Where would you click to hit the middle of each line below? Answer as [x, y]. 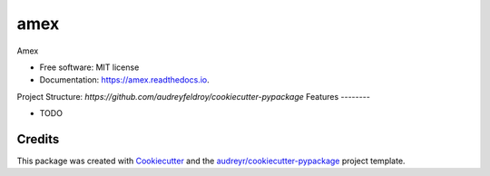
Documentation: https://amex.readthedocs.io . [124, 80]
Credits [38, 139]
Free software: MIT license [89, 67]
